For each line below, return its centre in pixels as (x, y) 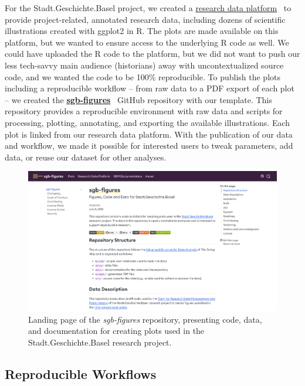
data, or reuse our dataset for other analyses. (86, 157)
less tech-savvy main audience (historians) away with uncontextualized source (144, 65)
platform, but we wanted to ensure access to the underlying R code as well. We (147, 42)
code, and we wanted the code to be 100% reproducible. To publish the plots (143, 76)
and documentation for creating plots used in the (116, 331)
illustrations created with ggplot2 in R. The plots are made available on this (142, 31)
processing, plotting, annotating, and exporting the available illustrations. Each (148, 122)
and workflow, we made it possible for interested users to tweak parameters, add (149, 146)
